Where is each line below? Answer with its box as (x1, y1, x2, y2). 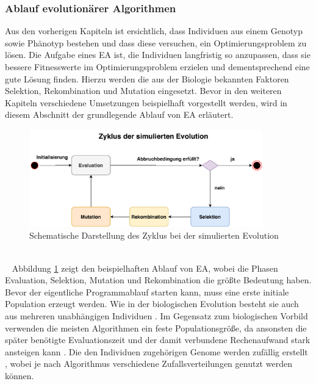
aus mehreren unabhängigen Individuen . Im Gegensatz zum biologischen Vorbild (5, 309, 308, 322)
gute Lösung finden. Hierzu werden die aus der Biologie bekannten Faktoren (5, 72, 289, 85)
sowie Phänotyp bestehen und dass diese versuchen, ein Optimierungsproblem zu (5, 36, 307, 49)
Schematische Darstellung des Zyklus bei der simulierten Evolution (29, 229, 279, 242)
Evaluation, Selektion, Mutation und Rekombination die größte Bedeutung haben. (5, 274, 312, 286)
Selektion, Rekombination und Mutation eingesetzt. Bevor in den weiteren (5, 84, 282, 97)
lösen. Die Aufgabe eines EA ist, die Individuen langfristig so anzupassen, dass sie (5, 48, 311, 61)
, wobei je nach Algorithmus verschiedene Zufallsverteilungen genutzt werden (5, 357, 292, 370)
